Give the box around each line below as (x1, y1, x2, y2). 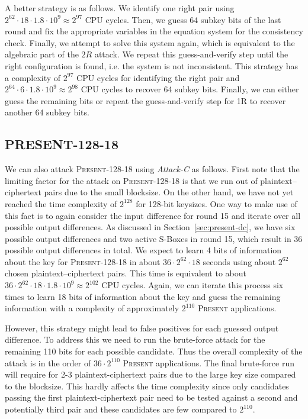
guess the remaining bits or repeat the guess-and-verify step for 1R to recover (5, 94, 286, 107)
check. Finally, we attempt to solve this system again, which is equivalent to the (5, 36, 295, 49)
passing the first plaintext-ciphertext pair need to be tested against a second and (5, 391, 298, 404)
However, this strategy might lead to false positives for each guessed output (5, 321, 279, 334)
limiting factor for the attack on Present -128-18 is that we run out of (5, 174, 258, 186)
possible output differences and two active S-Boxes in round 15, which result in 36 (5, 232, 303, 244)
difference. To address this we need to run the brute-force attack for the (5, 333, 265, 346)
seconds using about (203, 255, 276, 267)
